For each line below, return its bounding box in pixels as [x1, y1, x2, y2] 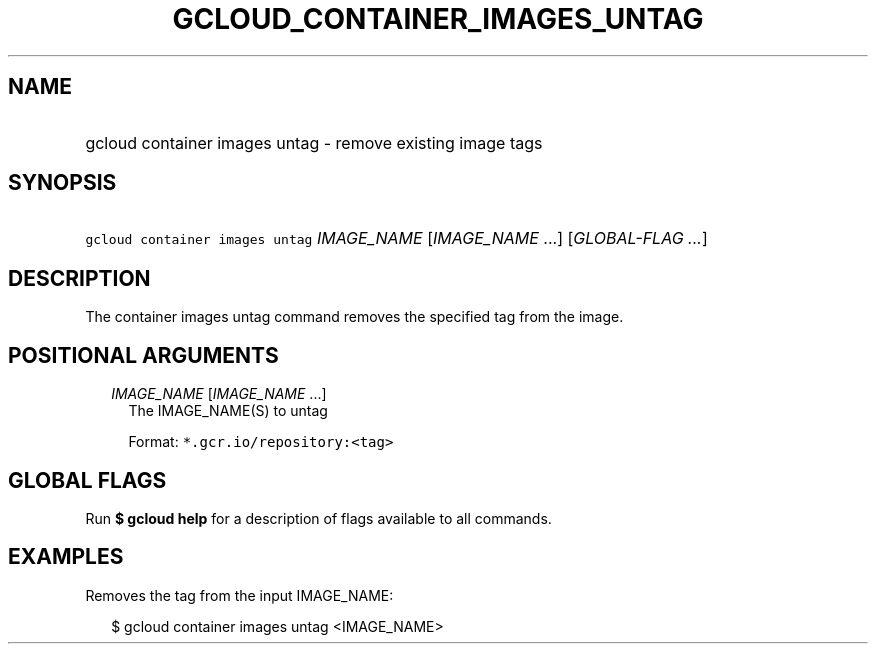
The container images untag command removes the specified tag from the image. [85, 308, 624, 326]
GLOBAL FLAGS [8, 467, 167, 493]
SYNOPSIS [8, 170, 117, 196]
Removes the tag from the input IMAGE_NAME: [85, 586, 394, 604]
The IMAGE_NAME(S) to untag [128, 402, 328, 420]
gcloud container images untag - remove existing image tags [85, 132, 543, 153]
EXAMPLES [8, 544, 124, 570]
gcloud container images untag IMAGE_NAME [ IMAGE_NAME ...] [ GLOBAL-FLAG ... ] [85, 228, 708, 249]
